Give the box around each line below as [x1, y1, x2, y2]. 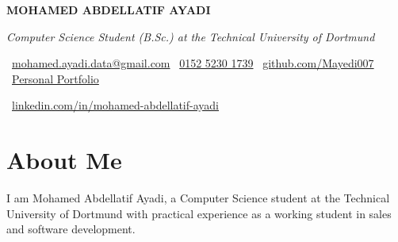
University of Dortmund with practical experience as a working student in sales [6, 205, 392, 221]
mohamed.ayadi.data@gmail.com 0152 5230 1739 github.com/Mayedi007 [12, 55, 374, 71]
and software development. [6, 221, 136, 237]
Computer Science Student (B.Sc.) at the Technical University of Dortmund [6, 28, 375, 44]
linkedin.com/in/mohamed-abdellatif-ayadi [12, 97, 219, 113]
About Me [6, 144, 122, 176]
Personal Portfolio [12, 70, 99, 86]
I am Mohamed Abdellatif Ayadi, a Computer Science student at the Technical [6, 190, 390, 206]
